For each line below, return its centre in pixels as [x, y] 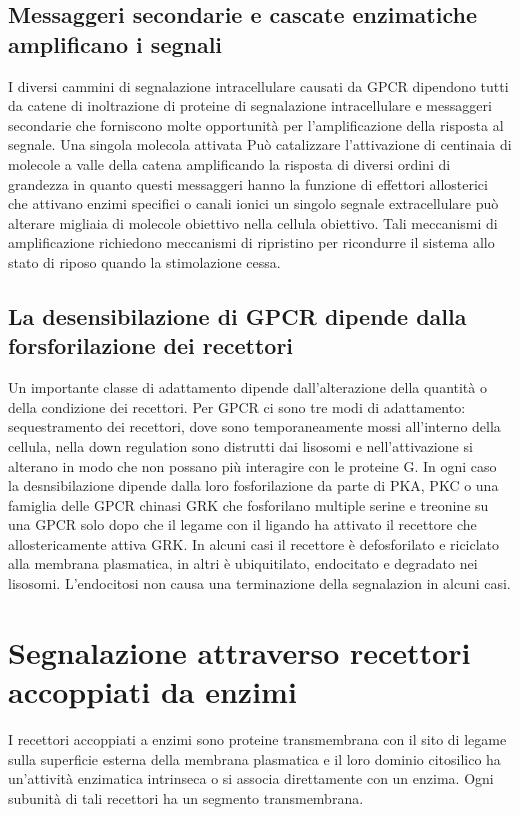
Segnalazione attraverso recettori [239, 651]
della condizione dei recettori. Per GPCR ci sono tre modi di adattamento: [237, 406]
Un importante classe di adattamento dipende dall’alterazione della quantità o [247, 387]
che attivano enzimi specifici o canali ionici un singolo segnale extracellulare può [253, 203]
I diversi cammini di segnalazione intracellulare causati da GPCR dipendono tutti [258, 85]
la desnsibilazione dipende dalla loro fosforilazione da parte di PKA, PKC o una [253, 485]
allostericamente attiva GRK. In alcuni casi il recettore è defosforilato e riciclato [254, 543]
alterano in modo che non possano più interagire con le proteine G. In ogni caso [252, 465]
